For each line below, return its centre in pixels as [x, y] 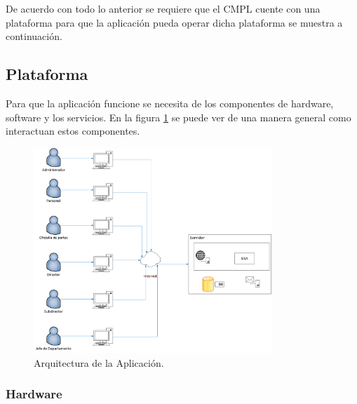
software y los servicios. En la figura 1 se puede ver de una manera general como [178, 117]
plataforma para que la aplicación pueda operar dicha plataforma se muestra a [174, 22]
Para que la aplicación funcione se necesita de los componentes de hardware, [170, 103]
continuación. [34, 36]
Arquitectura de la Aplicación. [99, 362]
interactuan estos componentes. [73, 131]
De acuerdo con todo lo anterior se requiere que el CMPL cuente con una [163, 8]
